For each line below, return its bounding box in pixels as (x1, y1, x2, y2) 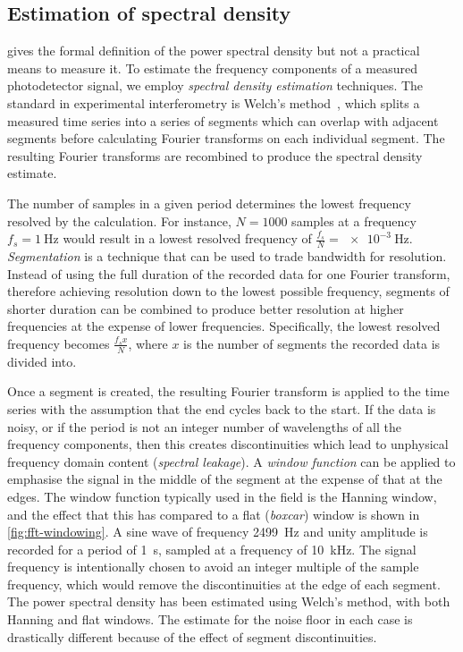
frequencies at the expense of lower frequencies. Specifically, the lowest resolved (7, 317, 441, 335)
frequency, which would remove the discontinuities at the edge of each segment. (7, 574, 441, 593)
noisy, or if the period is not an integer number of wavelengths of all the (7, 417, 402, 436)
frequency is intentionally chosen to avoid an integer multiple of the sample (7, 557, 419, 576)
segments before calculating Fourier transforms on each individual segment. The (7, 129, 445, 148)
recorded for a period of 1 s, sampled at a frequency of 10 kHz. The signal (7, 539, 417, 558)
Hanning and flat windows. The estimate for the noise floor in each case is (7, 610, 413, 629)
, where (128, 334, 168, 352)
